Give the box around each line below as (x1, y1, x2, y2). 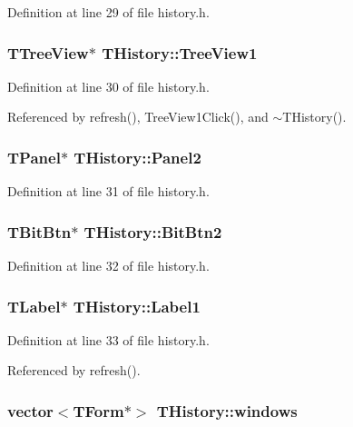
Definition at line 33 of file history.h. (7, 330, 210, 349)
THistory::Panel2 (74, 145, 201, 168)
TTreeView (7, 41, 89, 64)
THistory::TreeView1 (102, 41, 258, 64)
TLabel (7, 294, 61, 317)
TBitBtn (7, 220, 72, 243)
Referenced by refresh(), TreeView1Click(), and (7, 107, 269, 126)
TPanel (7, 145, 61, 168)
